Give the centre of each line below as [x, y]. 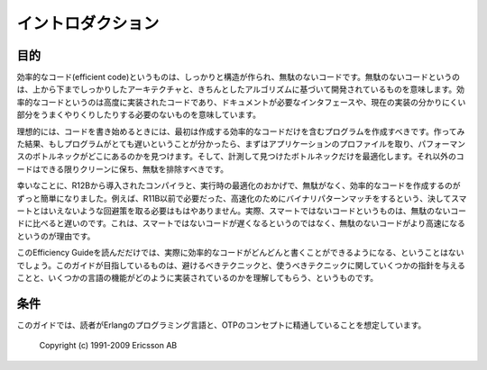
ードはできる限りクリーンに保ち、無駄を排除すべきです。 [123, 169]
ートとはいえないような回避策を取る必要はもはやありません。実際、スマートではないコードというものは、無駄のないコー [241, 211]
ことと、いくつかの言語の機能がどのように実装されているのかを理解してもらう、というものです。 [198, 277]
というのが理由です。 [56, 236]
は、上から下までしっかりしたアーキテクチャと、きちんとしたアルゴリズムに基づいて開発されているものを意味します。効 [240, 89]
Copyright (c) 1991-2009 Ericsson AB [108, 346]
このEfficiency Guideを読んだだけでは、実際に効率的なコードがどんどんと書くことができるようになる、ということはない [240, 253]
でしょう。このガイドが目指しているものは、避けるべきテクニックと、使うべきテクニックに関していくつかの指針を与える [241, 265]
